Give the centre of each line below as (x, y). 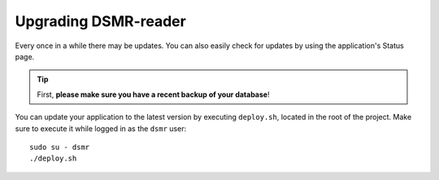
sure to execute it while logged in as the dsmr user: (101, 128)
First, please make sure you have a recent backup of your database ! (153, 94)
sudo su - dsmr (60, 147)
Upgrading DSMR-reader (100, 21)
